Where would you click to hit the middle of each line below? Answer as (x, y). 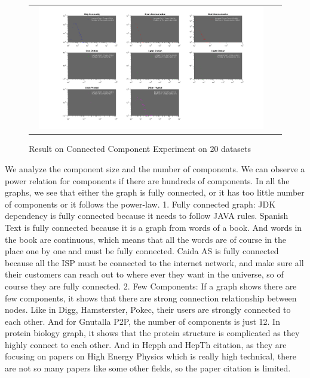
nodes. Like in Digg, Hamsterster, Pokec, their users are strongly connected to (148, 310)
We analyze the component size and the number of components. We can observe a (155, 168)
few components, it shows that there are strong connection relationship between (151, 298)
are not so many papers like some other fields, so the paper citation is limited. (148, 368)
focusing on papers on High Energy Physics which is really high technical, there (151, 356)
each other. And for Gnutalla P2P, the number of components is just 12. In (142, 321)
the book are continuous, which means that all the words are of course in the (146, 239)
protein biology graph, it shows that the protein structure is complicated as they (152, 333)
